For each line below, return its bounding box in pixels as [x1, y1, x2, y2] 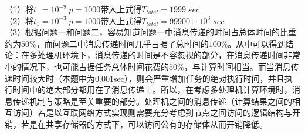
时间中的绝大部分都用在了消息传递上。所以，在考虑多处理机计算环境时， [12, 83, 292, 96]
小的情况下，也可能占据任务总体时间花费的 [5, 60, 169, 72]
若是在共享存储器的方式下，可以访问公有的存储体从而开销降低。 [21, 118, 267, 130]
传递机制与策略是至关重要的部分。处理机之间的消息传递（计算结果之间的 [12, 95, 292, 107]
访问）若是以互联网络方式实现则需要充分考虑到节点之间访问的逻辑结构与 [12, 106, 292, 119]
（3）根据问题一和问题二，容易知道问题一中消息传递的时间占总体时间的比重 [5, 26, 296, 38]
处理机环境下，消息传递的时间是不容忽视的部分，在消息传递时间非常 [37, 49, 300, 61]
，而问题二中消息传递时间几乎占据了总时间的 [36, 37, 209, 49]
